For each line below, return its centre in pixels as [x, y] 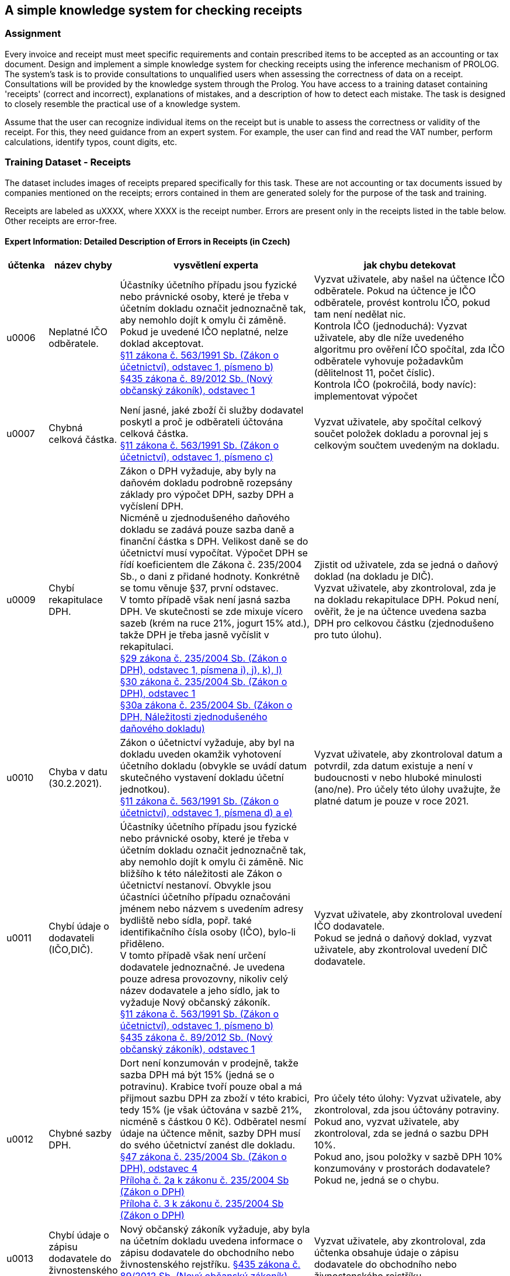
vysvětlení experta [216, 265]
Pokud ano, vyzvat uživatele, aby [386, 1121]
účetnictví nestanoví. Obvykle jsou [195, 885]
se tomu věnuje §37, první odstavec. [199, 588]
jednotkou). [145, 789]
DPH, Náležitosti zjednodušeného [194, 716]
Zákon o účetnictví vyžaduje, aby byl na [207, 742]
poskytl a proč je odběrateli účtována [202, 422]
